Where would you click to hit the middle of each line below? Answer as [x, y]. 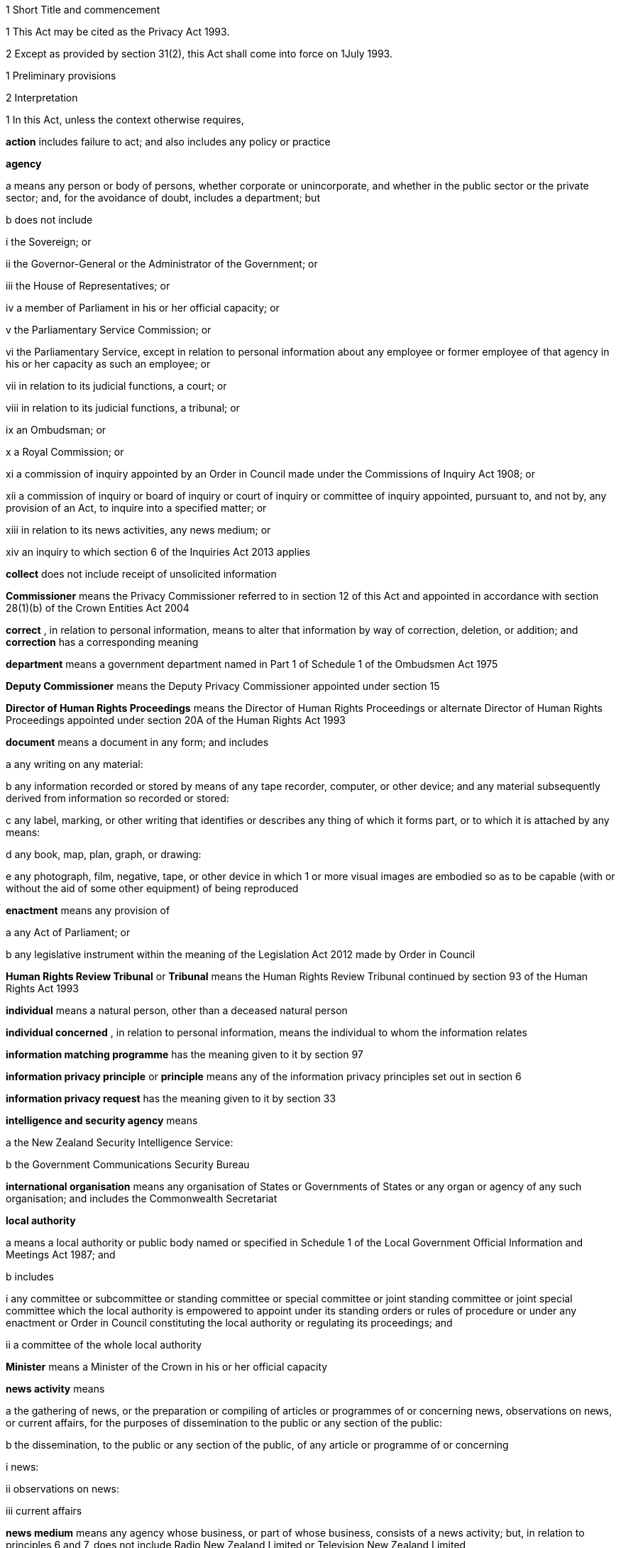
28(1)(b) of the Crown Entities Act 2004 [98, 608]
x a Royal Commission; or [65, 452]
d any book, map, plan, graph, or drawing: [104, 854]
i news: [22, 1467]
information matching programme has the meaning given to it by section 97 [185, 1054]
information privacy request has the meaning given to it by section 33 [171, 1098]
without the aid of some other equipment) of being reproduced [152, 888]
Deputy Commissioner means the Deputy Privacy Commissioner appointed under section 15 [223, 686]
